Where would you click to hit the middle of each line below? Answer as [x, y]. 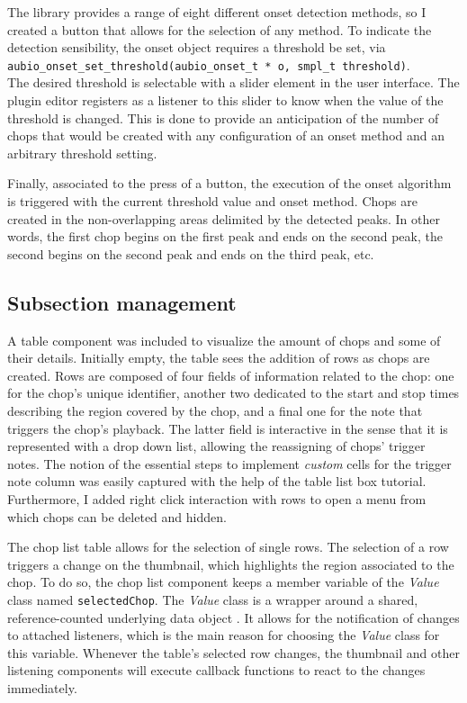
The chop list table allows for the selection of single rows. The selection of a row [228, 547]
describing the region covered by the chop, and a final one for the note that [215, 410]
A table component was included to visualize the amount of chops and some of [224, 340]
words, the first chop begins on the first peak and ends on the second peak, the [225, 236]
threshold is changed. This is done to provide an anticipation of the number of [223, 117]
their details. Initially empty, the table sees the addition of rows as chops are [219, 358]
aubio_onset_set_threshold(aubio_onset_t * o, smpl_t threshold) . [209, 64]
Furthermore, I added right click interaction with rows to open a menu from [217, 498]
